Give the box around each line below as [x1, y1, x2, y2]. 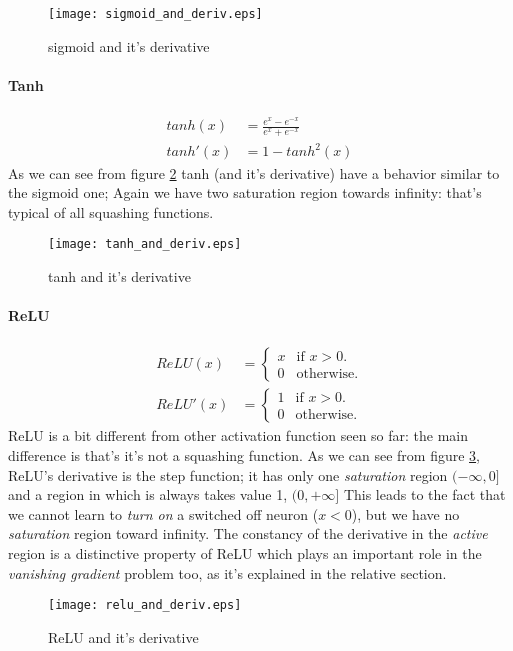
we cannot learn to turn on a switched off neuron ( [8, 503, 319, 524]
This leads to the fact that [343, 484, 506, 505]
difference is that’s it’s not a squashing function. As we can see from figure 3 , [8, 444, 480, 465]
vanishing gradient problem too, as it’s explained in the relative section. [8, 562, 447, 583]
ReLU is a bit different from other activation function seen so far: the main [8, 425, 469, 446]
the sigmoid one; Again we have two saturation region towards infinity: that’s [8, 182, 482, 203]
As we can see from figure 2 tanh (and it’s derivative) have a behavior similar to [8, 162, 500, 183]
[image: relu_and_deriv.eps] [48, 598, 242, 613]
